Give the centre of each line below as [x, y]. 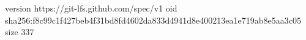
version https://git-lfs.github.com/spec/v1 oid [91, 8]
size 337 [20, 32]
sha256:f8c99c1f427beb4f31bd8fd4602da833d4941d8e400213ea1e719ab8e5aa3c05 [153, 20]
